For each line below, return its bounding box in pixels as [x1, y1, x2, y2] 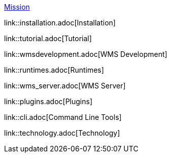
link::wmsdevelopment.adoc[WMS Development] [4, 50, 167, 58]
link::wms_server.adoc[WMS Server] [4, 81, 126, 90]
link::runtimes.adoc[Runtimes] [4, 66, 104, 74]
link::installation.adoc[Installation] [4, 18, 116, 27]
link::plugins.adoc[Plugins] [4, 97, 93, 106]
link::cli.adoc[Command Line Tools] [4, 113, 122, 121]
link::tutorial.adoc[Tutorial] [4, 34, 92, 43]
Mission [4, 3, 30, 11]
